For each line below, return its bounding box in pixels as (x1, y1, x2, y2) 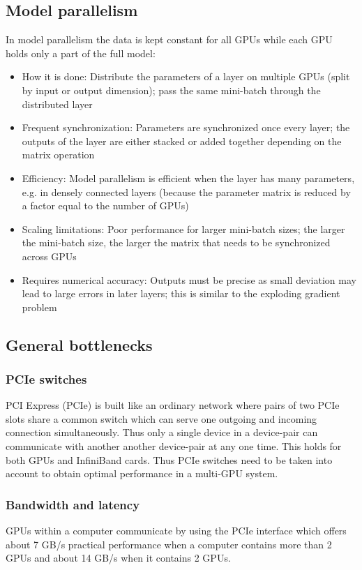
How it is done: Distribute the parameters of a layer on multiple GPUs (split (22, 69, 350, 84)
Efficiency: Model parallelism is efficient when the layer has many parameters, (22, 170, 355, 185)
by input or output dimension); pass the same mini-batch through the (22, 82, 321, 97)
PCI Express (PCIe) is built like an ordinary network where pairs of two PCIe (6, 398, 340, 412)
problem (22, 299, 57, 314)
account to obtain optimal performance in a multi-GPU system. (6, 466, 278, 481)
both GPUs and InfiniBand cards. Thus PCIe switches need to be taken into (6, 452, 333, 467)
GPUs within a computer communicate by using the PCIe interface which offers (6, 523, 347, 538)
